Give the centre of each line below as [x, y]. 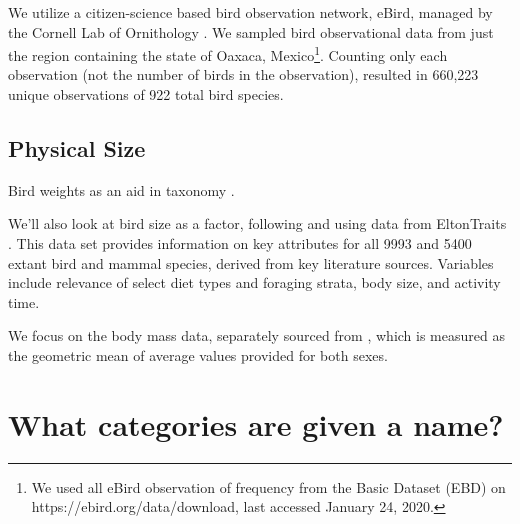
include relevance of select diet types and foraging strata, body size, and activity [254, 282]
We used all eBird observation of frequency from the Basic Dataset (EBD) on [268, 486]
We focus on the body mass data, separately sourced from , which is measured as [256, 335]
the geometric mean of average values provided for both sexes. [198, 354]
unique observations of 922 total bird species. [146, 94]
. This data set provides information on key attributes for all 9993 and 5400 [240, 243]
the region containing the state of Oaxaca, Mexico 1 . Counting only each [228, 53]
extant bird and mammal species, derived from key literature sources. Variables [251, 262]
